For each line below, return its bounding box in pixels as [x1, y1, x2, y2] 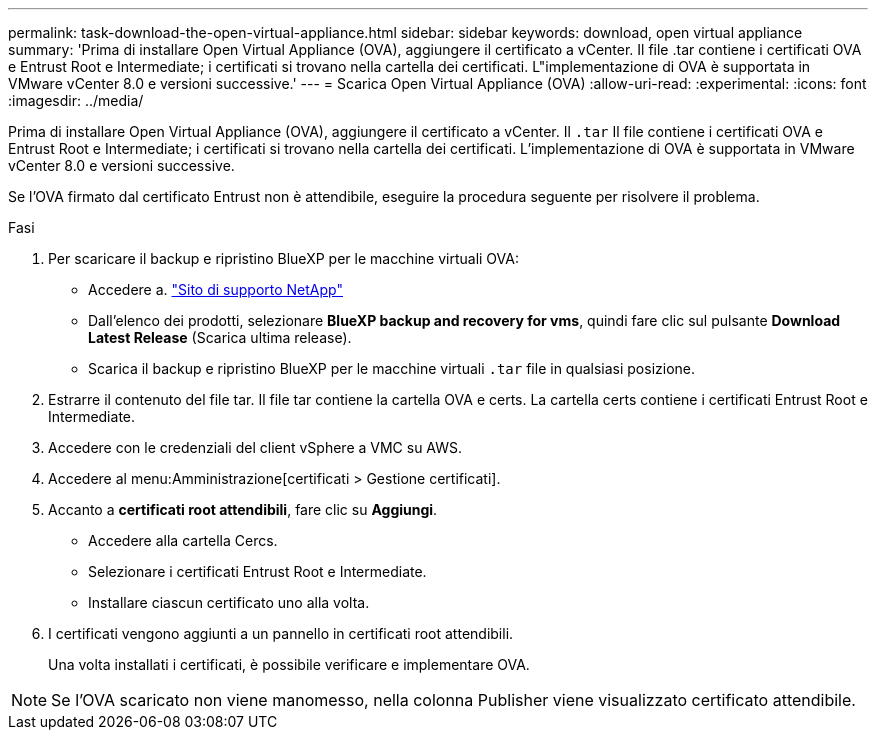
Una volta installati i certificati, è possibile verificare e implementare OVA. [48, 656, 530, 673]
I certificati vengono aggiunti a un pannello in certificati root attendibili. [48, 625, 514, 642]
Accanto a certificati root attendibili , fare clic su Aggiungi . [48, 501, 438, 518]
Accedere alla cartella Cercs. [88, 532, 278, 549]
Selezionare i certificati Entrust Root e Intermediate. [88, 563, 427, 580]
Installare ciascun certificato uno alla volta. [88, 594, 370, 611]
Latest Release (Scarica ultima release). [88, 329, 352, 346]
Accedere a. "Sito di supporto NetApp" [88, 281, 343, 298]
